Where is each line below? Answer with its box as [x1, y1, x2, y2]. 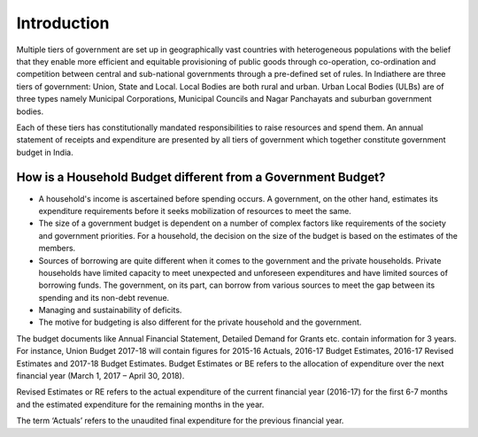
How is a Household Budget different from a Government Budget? [16, 170, 386, 185]
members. [38, 243, 76, 254]
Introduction [16, 13, 110, 33]
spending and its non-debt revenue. [38, 292, 170, 303]
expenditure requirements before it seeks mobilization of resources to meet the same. [38, 205, 351, 216]
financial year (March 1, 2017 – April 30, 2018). [16, 371, 185, 381]
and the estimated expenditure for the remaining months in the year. [16, 399, 265, 410]
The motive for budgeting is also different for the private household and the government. [38, 317, 362, 327]
